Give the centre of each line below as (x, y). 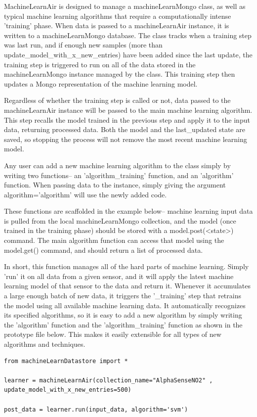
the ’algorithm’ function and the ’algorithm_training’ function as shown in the (123, 324)
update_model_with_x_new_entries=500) (68, 390)
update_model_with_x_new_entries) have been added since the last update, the (128, 54)
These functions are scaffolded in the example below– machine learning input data (128, 211)
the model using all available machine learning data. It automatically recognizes (125, 305)
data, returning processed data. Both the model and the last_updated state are (125, 129)
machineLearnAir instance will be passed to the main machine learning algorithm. (128, 110)
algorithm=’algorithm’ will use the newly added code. (86, 194)
